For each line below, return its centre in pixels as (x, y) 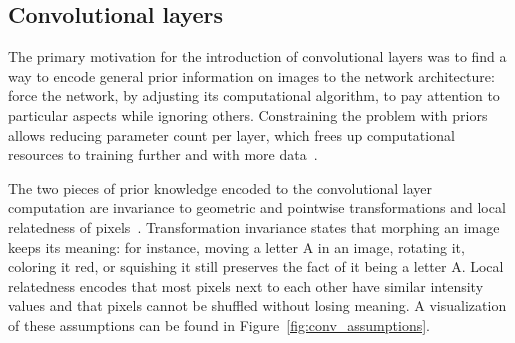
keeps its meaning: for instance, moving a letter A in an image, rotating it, (236, 246)
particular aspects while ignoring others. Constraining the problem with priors (248, 114)
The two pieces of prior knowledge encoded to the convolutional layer (220, 187)
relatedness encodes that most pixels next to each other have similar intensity (246, 285)
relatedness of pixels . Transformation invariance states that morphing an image (254, 226)
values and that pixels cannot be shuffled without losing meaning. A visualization (257, 305)
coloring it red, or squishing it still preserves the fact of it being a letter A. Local (256, 266)
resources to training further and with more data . (163, 154)
